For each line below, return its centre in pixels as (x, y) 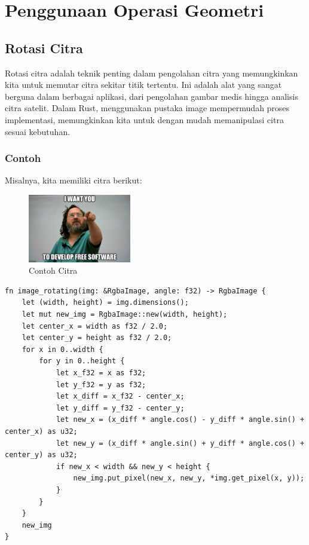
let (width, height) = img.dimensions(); (105, 303)
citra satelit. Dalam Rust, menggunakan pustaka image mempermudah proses (147, 108)
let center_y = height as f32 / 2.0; (97, 338)
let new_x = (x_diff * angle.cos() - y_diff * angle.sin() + (180, 420)
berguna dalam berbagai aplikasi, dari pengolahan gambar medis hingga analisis (152, 96)
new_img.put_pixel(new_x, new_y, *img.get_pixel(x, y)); (189, 478)
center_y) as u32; (41, 455)
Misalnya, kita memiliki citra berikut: (74, 180)
